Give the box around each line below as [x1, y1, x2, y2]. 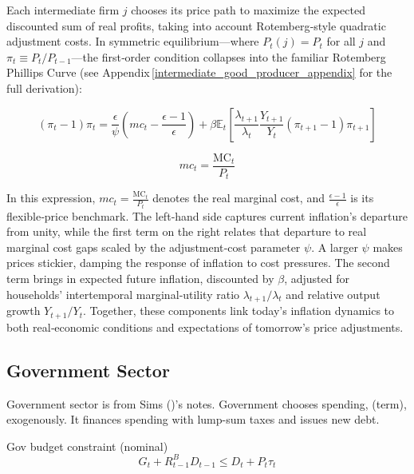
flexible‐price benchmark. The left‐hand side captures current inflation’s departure [6, 207, 408, 224]
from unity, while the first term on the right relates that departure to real [6, 223, 367, 240]
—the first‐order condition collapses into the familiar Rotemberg [71, 48, 386, 65]
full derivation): [6, 79, 82, 96]
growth [6, 302, 41, 319]
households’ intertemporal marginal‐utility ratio [6, 285, 240, 302]
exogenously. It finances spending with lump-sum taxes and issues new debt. [6, 411, 380, 428]
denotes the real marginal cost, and [152, 189, 325, 206]
